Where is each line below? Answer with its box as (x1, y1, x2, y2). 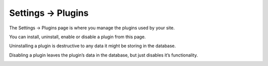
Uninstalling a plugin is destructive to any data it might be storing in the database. (9, 43, 176, 49)
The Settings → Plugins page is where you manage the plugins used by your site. (9, 25, 175, 31)
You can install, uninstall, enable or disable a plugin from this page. (9, 34, 146, 40)
